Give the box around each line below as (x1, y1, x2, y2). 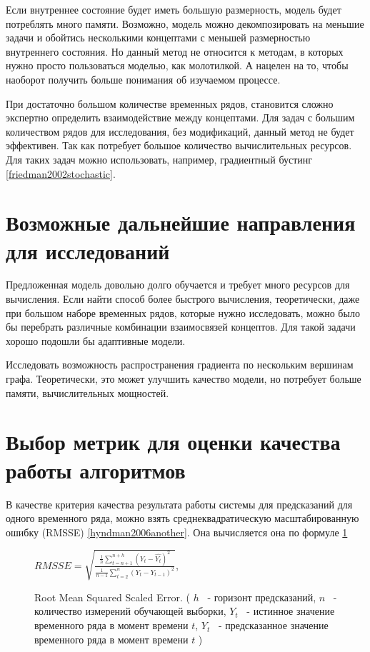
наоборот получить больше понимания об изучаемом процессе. (6, 71, 281, 86)
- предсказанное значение (218, 618, 329, 633)
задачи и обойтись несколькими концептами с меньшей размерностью (6, 30, 311, 45)
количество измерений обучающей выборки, (34, 603, 226, 618)
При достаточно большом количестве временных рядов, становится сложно (6, 96, 334, 111)
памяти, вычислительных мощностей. (6, 385, 169, 400)
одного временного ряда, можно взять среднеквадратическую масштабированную (6, 511, 359, 526)
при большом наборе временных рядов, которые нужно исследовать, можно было (6, 305, 360, 320)
